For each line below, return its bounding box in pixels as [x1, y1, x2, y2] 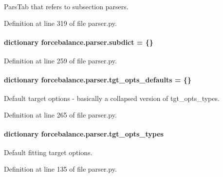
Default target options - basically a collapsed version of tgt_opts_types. [4, 93, 220, 103]
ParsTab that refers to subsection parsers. [4, 1, 129, 11]
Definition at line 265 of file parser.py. [4, 109, 117, 119]
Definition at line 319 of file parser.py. [4, 18, 117, 28]
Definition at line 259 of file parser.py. [4, 55, 117, 65]
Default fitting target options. [4, 147, 93, 157]
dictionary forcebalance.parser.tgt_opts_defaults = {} [4, 75, 191, 85]
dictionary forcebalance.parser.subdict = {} [4, 37, 153, 47]
